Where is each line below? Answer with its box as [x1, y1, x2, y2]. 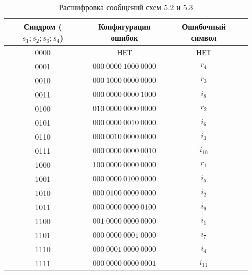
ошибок [110, 32, 138, 43]
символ [191, 32, 217, 43]
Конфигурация [98, 21, 151, 32]
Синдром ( [23, 21, 62, 32]
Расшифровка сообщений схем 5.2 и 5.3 [59, 1, 193, 13]
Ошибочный [182, 21, 226, 32]
